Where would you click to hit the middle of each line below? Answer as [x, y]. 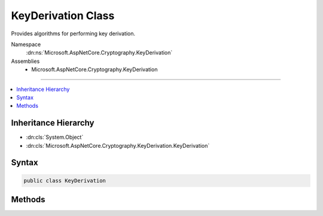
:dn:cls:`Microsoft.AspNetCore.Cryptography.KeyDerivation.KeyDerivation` [118, 145]
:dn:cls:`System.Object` [55, 137]
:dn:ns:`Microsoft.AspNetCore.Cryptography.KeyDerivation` [99, 53]
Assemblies [25, 61]
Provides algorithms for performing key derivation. [73, 34]
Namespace [26, 44]
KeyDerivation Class [63, 16]
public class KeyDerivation [65, 180]
